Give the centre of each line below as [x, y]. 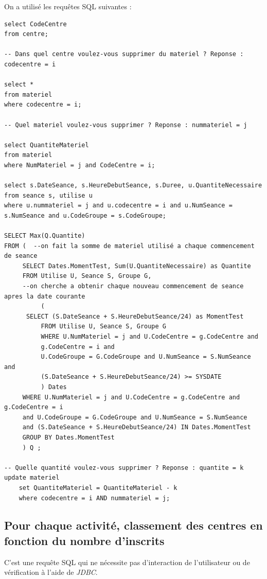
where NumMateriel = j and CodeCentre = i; [80, 165]
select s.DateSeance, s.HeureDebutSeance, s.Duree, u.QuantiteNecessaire [133, 186]
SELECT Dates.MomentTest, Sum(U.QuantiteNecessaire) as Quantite [137, 266]
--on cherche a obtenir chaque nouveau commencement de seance [133, 286]
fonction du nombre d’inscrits [84, 540]
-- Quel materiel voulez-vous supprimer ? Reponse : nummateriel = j [126, 125]
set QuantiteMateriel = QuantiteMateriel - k [98, 488]
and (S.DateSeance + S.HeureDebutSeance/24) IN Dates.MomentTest [137, 427]
